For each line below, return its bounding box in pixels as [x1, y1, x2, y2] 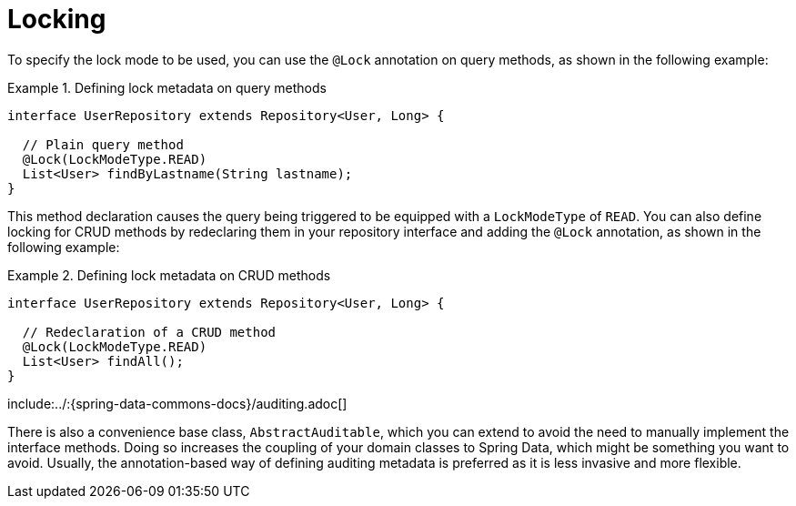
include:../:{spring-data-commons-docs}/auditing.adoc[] [7, 395, 348, 411]
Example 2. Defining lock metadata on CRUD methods [7, 267, 331, 283]
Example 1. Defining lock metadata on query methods [7, 79, 327, 96]
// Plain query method [22, 137, 184, 152]
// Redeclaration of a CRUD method [22, 324, 277, 339]
